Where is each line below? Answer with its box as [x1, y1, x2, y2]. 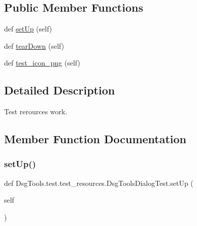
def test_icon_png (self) [4, 57, 80, 68]
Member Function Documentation [4, 131, 187, 147]
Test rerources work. [4, 106, 68, 117]
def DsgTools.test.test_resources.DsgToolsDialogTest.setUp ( [4, 177, 193, 188]
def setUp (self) [4, 23, 52, 34]
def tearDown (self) [4, 40, 64, 51]
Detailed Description [4, 82, 115, 98]
